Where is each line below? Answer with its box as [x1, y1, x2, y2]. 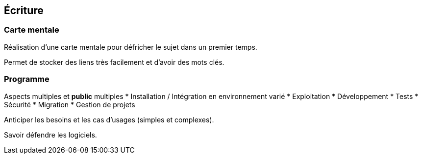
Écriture [4, 4, 44, 17]
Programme [4, 74, 50, 84]
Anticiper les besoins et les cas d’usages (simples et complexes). [4, 115, 214, 124]
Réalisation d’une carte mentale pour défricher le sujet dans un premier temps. [4, 42, 257, 51]
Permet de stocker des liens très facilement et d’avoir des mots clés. [4, 58, 224, 66]
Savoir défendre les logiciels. [4, 130, 97, 139]
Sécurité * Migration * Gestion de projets [4, 100, 135, 109]
